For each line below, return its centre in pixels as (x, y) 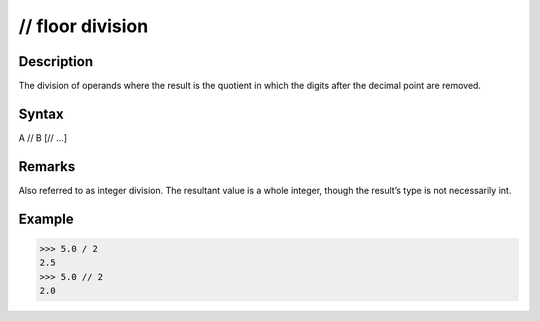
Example (46, 218)
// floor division (83, 26)
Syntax (41, 113)
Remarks (47, 166)
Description (56, 61)
